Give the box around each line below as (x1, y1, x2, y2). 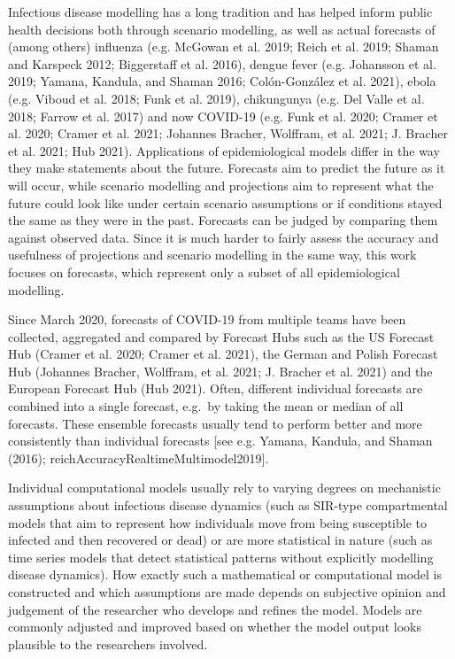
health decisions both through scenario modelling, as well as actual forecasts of (8, 19, 436, 38)
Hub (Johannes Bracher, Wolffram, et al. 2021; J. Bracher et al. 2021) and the (8, 361, 433, 380)
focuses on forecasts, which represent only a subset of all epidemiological (8, 262, 400, 281)
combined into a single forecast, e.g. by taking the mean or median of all (8, 397, 404, 415)
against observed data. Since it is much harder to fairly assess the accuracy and (8, 228, 439, 246)
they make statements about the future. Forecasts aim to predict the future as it (8, 159, 445, 177)
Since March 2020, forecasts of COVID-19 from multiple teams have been (8, 310, 406, 329)
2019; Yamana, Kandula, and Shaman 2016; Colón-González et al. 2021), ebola (8, 72, 436, 90)
